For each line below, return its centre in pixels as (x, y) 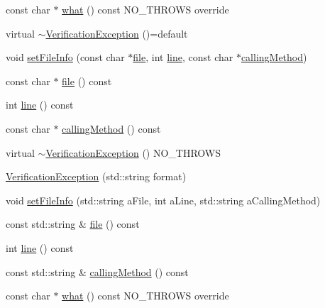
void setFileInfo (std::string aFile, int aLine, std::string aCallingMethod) (163, 200)
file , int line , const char (183, 57)
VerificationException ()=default (117, 33)
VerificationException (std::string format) (96, 176)
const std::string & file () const (73, 224)
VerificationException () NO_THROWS (133, 152)
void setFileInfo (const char (65, 57)
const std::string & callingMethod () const (97, 271)
